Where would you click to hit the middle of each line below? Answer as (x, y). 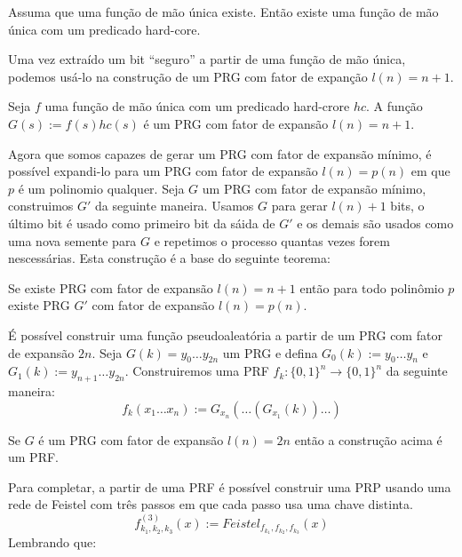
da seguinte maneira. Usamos (175, 206)
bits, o (407, 206)
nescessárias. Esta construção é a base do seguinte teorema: (169, 258)
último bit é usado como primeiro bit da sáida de (142, 223)
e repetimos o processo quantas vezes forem (272, 240)
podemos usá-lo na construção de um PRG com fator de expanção (188, 76)
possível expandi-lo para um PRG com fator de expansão (163, 171)
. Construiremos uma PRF (197, 371)
